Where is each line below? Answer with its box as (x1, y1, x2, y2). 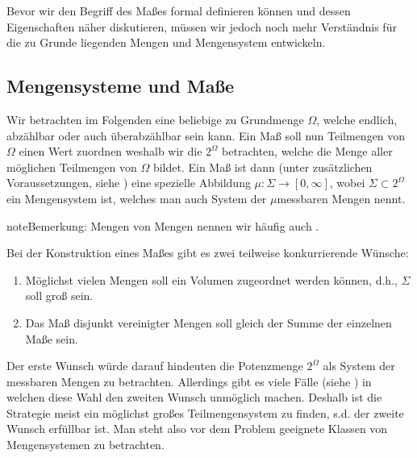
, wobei (329, 174, 365, 191)
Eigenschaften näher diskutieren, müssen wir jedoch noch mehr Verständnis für (6, 18, 397, 35)
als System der (323, 357, 395, 374)
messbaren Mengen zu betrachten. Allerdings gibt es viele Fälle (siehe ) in (6, 373, 372, 389)
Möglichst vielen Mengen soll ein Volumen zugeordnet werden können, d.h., (25, 271, 398, 288)
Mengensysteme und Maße (6, 73, 235, 98)
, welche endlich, (316, 110, 398, 127)
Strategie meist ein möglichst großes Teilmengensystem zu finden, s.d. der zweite (6, 404, 404, 421)
